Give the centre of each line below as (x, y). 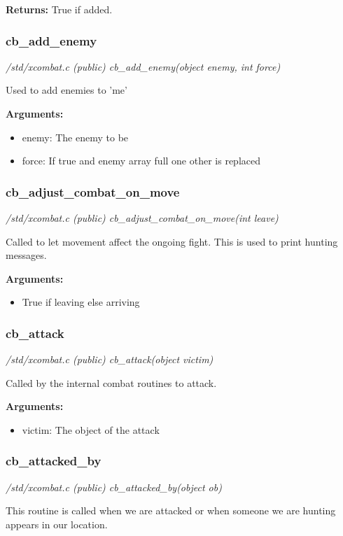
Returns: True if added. (59, 9)
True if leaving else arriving (81, 302)
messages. (26, 255)
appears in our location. (57, 524)
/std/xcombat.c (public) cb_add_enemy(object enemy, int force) (143, 66)
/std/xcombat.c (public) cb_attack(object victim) (110, 359)
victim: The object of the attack (91, 429)
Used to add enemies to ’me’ (66, 90)
